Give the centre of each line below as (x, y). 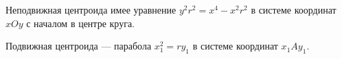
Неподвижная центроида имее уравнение (91, 9)
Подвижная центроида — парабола (79, 46)
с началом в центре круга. (80, 23)
